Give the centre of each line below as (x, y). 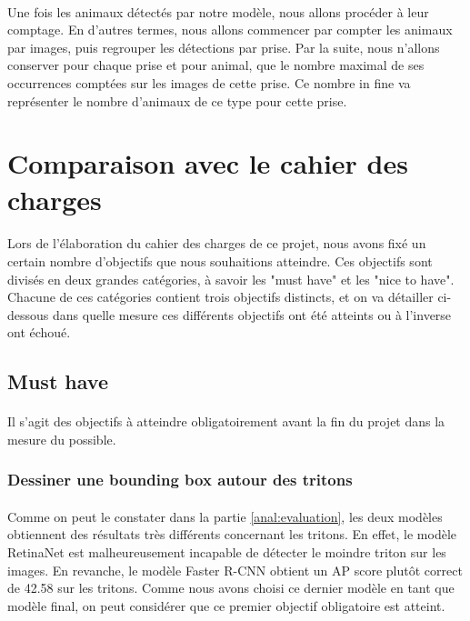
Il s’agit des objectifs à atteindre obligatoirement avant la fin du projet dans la (226, 421)
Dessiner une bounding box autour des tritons (180, 480)
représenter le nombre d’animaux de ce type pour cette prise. (177, 100)
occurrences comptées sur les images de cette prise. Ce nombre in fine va (209, 82)
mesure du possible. (62, 439)
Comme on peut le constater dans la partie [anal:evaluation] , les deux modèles (225, 516)
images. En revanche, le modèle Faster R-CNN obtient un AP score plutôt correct (235, 570)
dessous (28, 314)
